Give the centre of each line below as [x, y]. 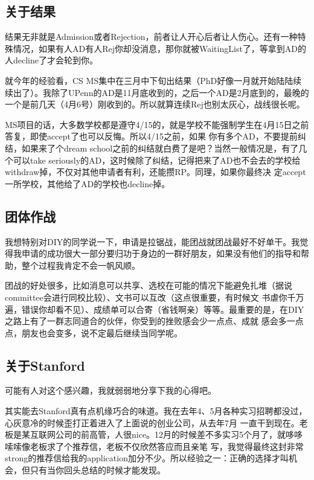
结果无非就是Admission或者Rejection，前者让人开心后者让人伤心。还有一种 [151, 37]
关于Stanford [45, 365]
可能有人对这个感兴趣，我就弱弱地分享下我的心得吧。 [111, 390]
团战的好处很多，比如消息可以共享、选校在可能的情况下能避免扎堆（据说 [149, 285]
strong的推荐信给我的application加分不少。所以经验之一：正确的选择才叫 [147, 458]
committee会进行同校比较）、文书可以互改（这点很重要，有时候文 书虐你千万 [155, 297]
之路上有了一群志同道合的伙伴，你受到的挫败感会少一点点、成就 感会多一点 [154, 321]
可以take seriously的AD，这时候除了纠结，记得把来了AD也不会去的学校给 [157, 160]
